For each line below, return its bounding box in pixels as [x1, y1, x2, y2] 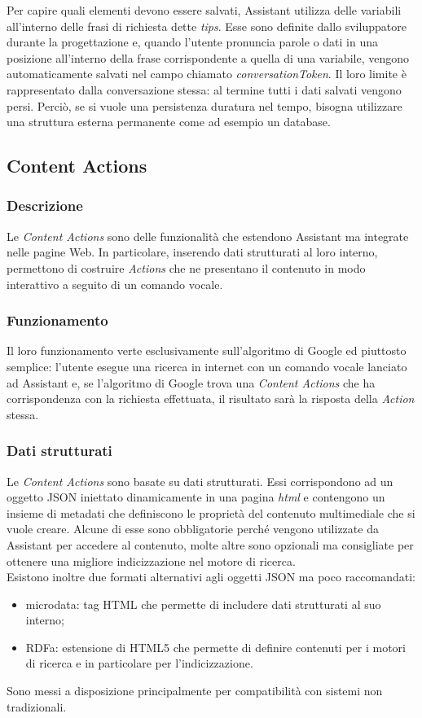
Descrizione [7, 195, 83, 216]
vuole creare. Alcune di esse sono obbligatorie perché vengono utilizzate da [7, 520, 379, 537]
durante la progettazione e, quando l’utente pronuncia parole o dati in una [7, 33, 378, 50]
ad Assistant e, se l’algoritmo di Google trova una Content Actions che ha [7, 374, 376, 391]
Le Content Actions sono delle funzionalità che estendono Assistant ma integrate [7, 227, 409, 244]
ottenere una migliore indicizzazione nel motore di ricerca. [7, 552, 296, 569]
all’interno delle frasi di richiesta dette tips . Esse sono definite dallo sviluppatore [7, 17, 407, 34]
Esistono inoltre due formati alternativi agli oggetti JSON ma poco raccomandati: [7, 568, 416, 585]
